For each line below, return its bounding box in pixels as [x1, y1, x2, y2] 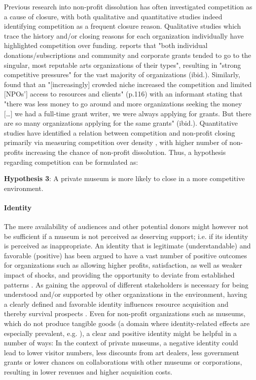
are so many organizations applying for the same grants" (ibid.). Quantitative [4, 118, 238, 128]
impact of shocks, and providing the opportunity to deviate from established [4, 270, 235, 280]
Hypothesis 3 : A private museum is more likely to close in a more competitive [4, 173, 245, 184]
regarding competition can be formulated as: [4, 156, 138, 167]
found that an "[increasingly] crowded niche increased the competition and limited [4, 79, 252, 89]
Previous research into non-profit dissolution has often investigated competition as [4, 1, 253, 11]
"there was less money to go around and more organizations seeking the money [4, 98, 242, 108]
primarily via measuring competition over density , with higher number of [4, 137, 227, 147]
